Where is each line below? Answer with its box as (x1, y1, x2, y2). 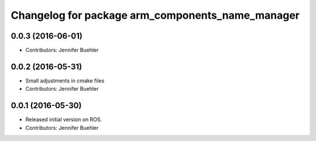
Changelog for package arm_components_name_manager (11, 9, 300, 22)
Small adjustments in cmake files (25, 77, 105, 84)
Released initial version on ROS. (25, 116, 102, 123)
